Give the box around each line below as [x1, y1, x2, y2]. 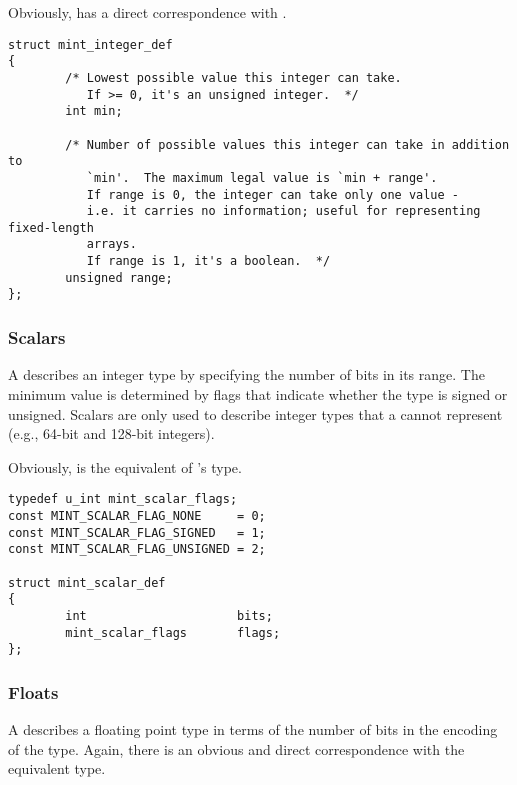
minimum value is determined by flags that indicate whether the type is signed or [8, 383, 508, 404]
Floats [8, 679, 59, 704]
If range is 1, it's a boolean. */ [86, 254, 331, 269]
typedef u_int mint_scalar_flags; [8, 492, 238, 507]
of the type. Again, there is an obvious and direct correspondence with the [8, 738, 465, 759]
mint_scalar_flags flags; [65, 625, 281, 640]
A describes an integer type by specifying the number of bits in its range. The [8, 364, 485, 385]
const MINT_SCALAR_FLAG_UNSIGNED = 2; [8, 542, 266, 557]
